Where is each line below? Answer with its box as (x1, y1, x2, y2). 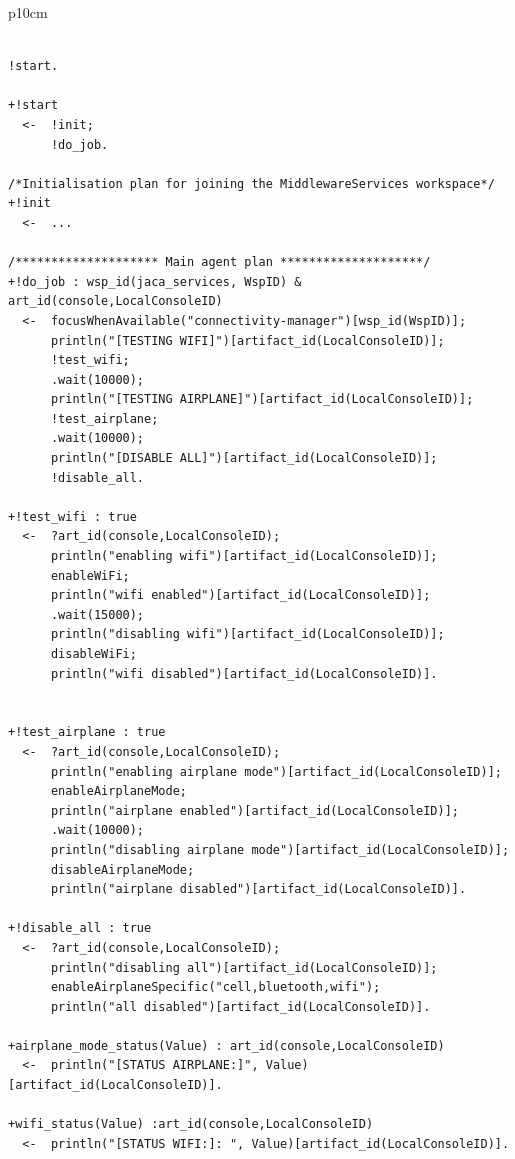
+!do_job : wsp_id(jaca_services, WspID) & (8, 274, 302, 289)
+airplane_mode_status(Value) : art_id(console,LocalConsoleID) (8, 1038, 445, 1053)
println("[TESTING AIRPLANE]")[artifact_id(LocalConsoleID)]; (50, 392, 474, 407)
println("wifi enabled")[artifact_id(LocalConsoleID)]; (50, 588, 431, 603)
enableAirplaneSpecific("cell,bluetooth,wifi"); (50, 980, 381, 995)
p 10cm (8, 2, 48, 22)
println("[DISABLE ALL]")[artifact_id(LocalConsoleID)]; (50, 451, 438, 466)
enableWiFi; (50, 568, 130, 583)
